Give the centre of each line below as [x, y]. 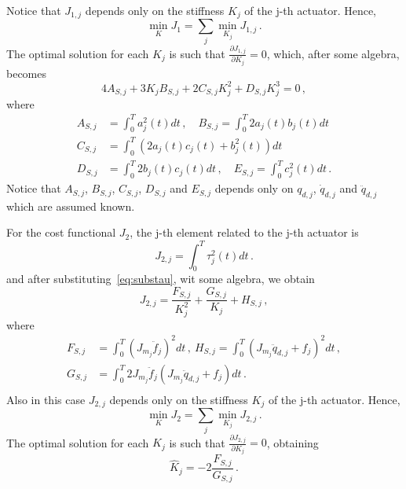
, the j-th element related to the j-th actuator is [244, 232]
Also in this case [46, 399]
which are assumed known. [71, 206]
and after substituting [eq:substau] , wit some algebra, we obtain [161, 279]
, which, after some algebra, [333, 53]
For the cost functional [61, 232]
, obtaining [293, 442]
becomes [27, 73]
